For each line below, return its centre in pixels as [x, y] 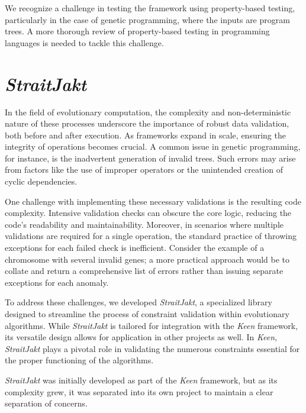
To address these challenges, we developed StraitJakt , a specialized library [138, 302]
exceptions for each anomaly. [57, 282]
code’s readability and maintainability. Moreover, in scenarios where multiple [144, 224]
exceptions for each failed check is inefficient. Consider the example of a [135, 248]
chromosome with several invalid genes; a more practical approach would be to [147, 259]
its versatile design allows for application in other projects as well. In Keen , [141, 337]
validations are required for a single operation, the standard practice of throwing [151, 236]
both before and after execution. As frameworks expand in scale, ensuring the [145, 135]
